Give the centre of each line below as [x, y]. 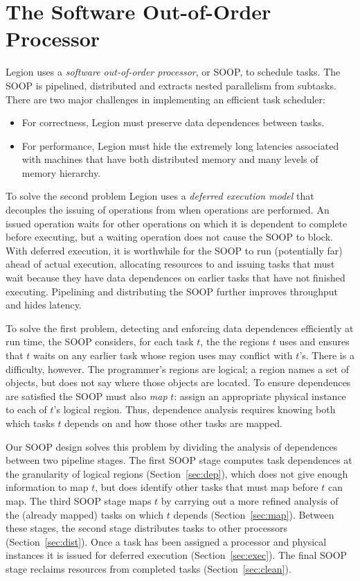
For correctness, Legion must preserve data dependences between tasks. [173, 122]
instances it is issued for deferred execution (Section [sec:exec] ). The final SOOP [177, 555]
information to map [47, 487]
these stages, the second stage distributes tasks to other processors [147, 528]
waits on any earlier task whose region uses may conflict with [163, 355]
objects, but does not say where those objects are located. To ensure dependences [178, 382]
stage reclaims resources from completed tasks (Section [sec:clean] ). [148, 568]
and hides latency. [44, 305]
